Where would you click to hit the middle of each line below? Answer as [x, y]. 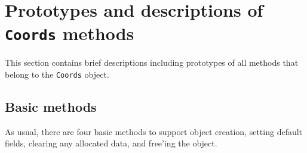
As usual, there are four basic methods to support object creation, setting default [154, 131]
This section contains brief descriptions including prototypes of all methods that [152, 62]
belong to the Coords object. [57, 74]
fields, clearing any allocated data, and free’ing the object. [111, 143]
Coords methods [70, 33]
